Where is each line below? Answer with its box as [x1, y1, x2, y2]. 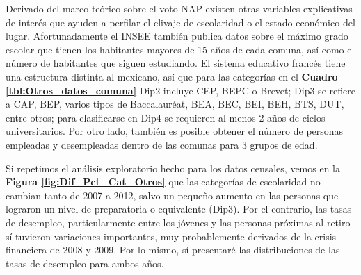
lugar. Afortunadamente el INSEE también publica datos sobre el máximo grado [6, 28, 348, 43]
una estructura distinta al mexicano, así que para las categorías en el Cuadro [6, 69, 338, 83]
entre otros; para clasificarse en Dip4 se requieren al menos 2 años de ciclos [6, 110, 326, 124]
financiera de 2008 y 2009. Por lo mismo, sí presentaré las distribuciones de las [6, 242, 340, 257]
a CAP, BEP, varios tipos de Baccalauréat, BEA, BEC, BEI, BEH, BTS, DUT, [6, 97, 344, 111]
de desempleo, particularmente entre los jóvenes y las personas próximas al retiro [6, 215, 351, 229]
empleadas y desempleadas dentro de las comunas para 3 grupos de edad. [6, 137, 318, 151]
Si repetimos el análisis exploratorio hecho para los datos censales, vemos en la [6, 160, 340, 175]
